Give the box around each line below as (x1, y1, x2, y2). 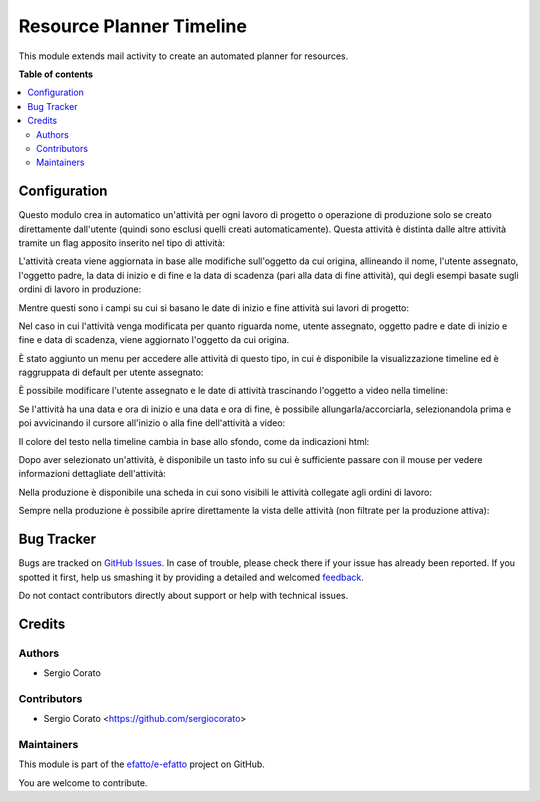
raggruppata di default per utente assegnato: (18, 366, 204, 379)
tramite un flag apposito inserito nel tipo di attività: (18, 236, 225, 249)
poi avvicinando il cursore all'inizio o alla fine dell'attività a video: (18, 417, 286, 429)
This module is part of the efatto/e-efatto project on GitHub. (18, 758, 265, 770)
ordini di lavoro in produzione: (18, 283, 142, 295)
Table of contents (18, 68, 94, 80)
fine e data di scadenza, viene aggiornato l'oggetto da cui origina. (18, 334, 290, 346)
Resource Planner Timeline (18, 15, 247, 37)
